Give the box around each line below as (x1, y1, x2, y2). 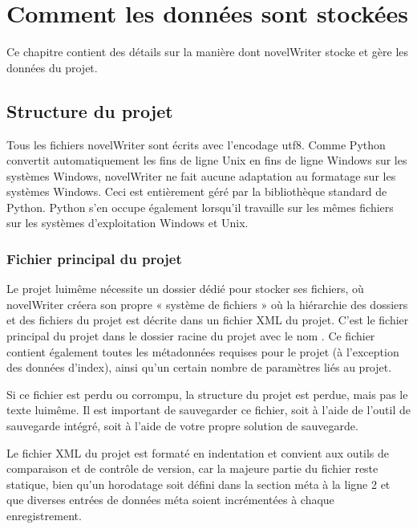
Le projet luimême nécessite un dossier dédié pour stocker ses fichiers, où (6, 280, 364, 297)
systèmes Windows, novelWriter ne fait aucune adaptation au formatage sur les (6, 167, 396, 184)
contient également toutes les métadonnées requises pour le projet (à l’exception (6, 343, 399, 360)
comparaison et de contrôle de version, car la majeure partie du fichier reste (6, 460, 379, 477)
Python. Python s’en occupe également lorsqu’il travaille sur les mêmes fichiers (6, 198, 394, 215)
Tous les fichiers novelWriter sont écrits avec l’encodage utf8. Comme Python (6, 136, 386, 153)
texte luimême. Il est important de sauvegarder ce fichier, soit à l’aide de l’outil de (6, 401, 411, 418)
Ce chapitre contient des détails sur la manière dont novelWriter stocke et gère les (6, 43, 409, 60)
